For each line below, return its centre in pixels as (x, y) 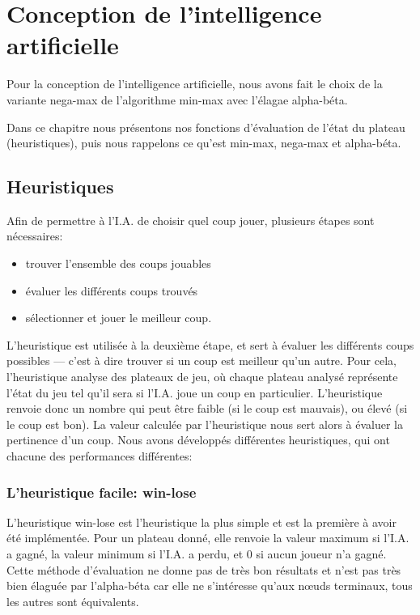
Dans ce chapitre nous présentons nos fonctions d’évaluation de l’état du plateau (206, 127)
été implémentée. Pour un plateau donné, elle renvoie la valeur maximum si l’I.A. (208, 538)
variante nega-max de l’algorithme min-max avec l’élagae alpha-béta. (177, 99)
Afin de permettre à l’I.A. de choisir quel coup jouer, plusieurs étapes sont (191, 220)
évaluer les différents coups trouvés (112, 290)
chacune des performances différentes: (100, 456)
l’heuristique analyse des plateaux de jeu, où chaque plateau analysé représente (202, 377)
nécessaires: (35, 236)
